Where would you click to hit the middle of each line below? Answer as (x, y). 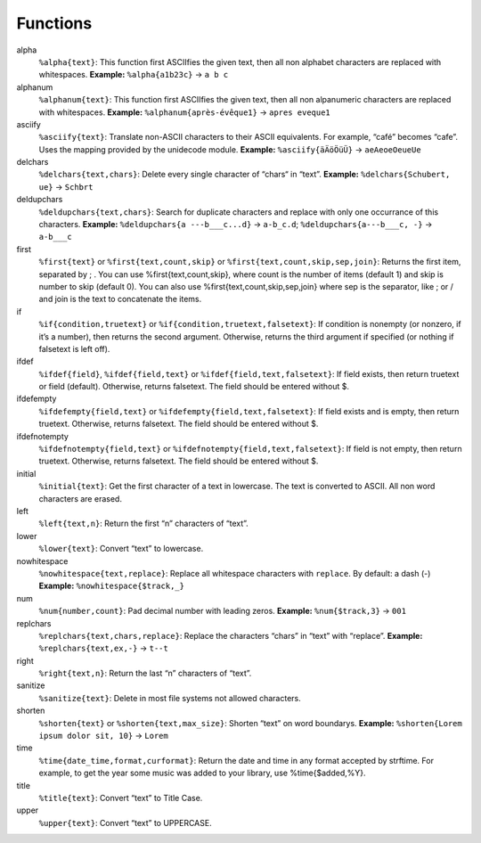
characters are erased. (80, 498)
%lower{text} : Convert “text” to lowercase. (121, 549)
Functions (54, 23)
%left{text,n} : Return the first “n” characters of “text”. (143, 524)
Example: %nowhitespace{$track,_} (111, 586)
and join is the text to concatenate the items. (120, 299)
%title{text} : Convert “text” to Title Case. (121, 798)
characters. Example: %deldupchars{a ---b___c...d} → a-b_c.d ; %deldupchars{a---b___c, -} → (236, 225)
